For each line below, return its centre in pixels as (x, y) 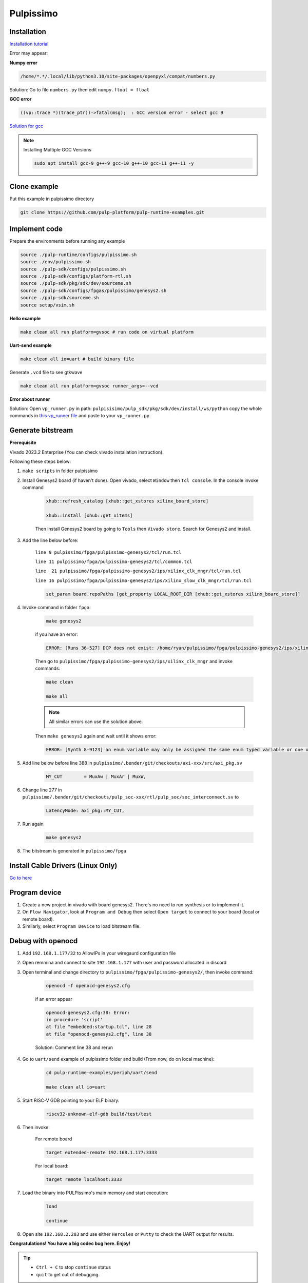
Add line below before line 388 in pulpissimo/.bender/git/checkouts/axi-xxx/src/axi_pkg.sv (132, 763)
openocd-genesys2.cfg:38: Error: (88, 1013)
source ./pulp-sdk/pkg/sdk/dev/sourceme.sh (76, 283)
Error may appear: (29, 53)
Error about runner (30, 399)
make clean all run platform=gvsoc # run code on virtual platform (107, 332)
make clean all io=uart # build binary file (77, 359)
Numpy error (24, 63)
